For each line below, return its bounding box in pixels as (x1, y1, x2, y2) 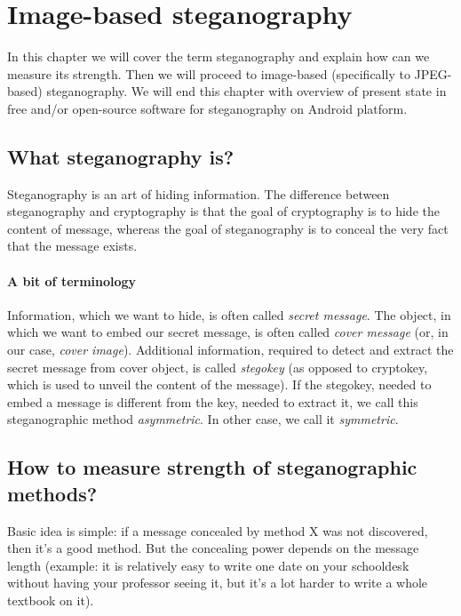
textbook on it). (7, 591, 94, 609)
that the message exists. (7, 236, 138, 255)
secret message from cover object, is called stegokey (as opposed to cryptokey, (7, 357, 428, 376)
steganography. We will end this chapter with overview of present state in (46, 82, 447, 100)
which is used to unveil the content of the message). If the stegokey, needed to (7, 375, 432, 394)
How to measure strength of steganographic (7, 453, 417, 481)
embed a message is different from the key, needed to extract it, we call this (7, 392, 418, 411)
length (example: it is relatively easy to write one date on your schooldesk (7, 556, 409, 574)
